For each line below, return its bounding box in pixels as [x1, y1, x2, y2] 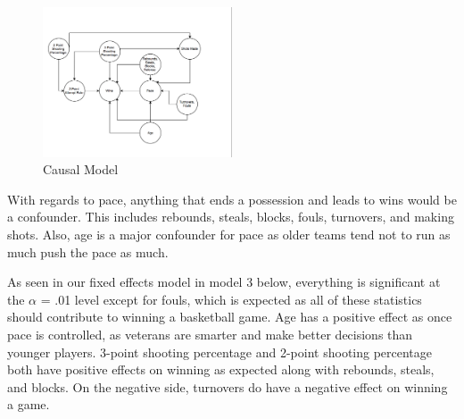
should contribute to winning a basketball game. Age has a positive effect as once [7, 307, 452, 326]
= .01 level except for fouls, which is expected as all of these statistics [40, 289, 422, 308]
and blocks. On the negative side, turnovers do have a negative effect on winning [7, 377, 448, 396]
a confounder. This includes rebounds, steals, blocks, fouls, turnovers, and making [7, 207, 454, 226]
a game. [7, 395, 50, 414]
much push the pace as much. [7, 242, 169, 261]
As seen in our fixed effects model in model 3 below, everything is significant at [7, 272, 441, 291]
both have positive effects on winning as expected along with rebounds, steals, [7, 360, 435, 379]
